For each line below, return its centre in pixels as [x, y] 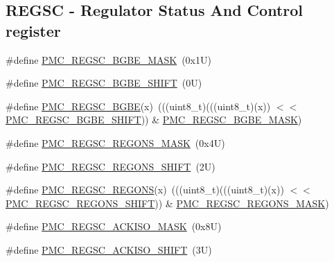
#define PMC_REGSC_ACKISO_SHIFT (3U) [109, 249]
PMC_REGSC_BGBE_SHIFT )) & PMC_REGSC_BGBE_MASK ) [154, 120]
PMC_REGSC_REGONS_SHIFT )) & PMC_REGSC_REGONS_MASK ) [167, 203]
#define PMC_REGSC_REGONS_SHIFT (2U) [111, 166]
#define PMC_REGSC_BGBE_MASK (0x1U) [108, 59]
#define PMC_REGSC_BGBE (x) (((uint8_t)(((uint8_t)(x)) [138, 106]
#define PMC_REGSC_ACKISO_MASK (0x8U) [114, 226]
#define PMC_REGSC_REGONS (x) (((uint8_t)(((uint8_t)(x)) [145, 190]
